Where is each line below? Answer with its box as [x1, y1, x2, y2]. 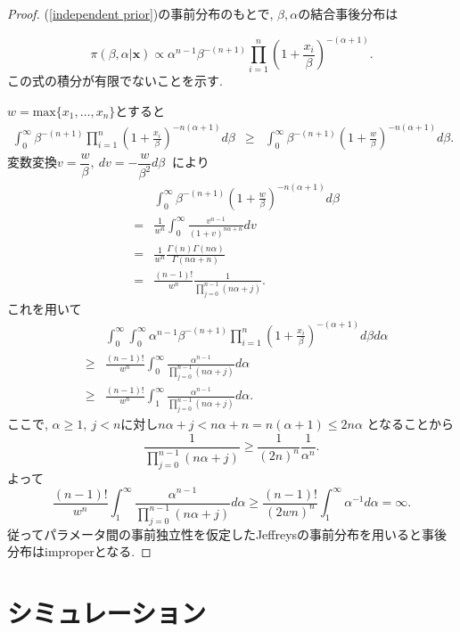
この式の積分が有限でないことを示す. [7, 71, 223, 90]
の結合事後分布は [298, 4, 398, 22]
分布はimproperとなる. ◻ [7, 542, 152, 561]
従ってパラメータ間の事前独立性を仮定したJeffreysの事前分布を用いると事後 [7, 524, 448, 543]
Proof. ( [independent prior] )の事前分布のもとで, [7, 4, 274, 22]
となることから [366, 414, 455, 433]
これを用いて [7, 299, 82, 317]
